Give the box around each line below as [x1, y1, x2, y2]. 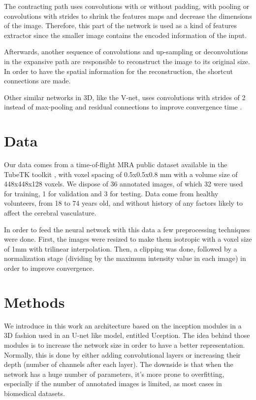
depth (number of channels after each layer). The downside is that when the [4, 359, 233, 369]
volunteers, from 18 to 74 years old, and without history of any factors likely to [4, 198, 243, 208]
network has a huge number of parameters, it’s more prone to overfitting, [4, 368, 224, 379]
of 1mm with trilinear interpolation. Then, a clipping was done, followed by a [4, 243, 237, 254]
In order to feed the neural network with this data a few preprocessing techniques [4, 224, 250, 234]
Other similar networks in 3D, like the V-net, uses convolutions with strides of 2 [4, 92, 246, 102]
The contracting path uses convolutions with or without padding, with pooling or [4, 1, 250, 11]
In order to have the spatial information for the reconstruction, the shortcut [4, 66, 233, 76]
